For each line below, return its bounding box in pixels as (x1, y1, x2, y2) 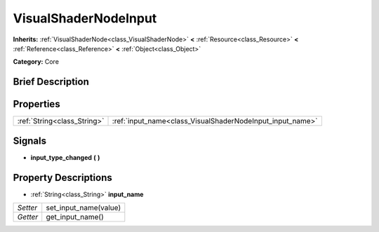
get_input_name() (46, 212, 105, 222)
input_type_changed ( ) (30, 153, 100, 161)
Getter (17, 212, 39, 222)
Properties (13, 98, 60, 110)
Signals (13, 135, 47, 146)
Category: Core (13, 57, 60, 66)
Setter (17, 203, 38, 213)
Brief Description (13, 76, 89, 88)
